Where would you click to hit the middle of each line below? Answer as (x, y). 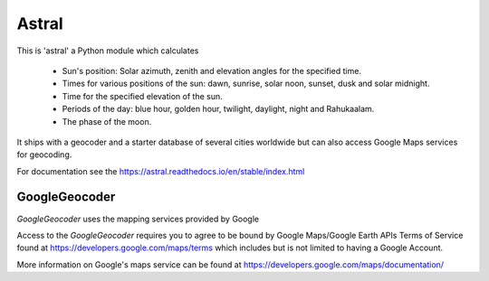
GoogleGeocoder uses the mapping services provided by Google (138, 219)
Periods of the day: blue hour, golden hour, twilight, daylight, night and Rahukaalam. (218, 109)
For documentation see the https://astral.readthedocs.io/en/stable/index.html (161, 171)
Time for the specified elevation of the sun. (143, 96)
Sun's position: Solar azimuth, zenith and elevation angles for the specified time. (212, 70)
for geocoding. (44, 155)
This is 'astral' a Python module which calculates (108, 51)
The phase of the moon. (107, 121)
